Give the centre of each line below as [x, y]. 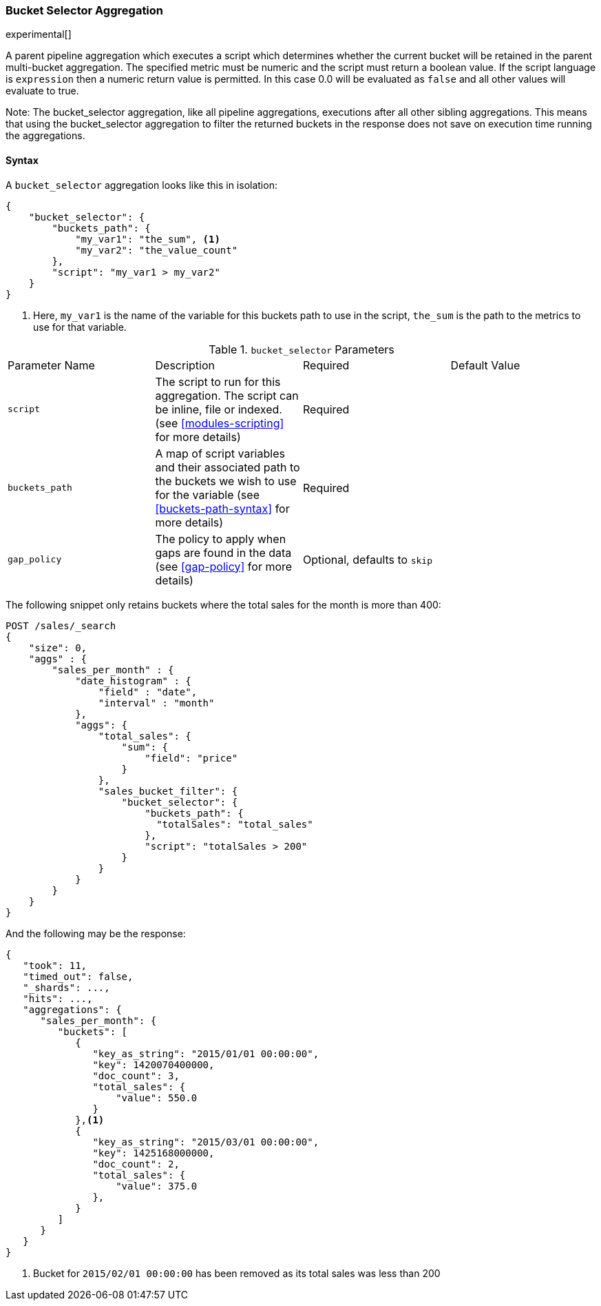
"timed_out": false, [78, 976]
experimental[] [39, 34]
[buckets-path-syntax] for [222, 508]
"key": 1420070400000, [154, 1064]
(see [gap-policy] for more [224, 566]
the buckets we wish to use [226, 481]
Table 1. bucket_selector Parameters [302, 349]
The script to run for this [218, 381]
